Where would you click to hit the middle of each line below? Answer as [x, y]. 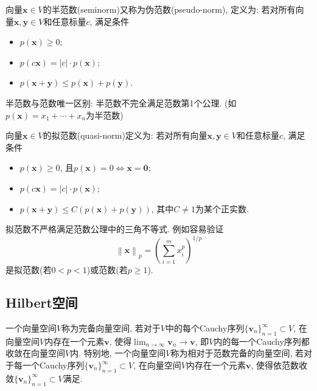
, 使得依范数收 [279, 365]
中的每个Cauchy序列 [205, 328]
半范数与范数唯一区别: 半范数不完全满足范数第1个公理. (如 [121, 102]
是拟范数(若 [29, 270]
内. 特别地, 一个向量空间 [118, 353]
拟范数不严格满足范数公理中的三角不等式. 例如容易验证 [115, 229]
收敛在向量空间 [35, 353]
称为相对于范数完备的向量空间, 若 [237, 353]
